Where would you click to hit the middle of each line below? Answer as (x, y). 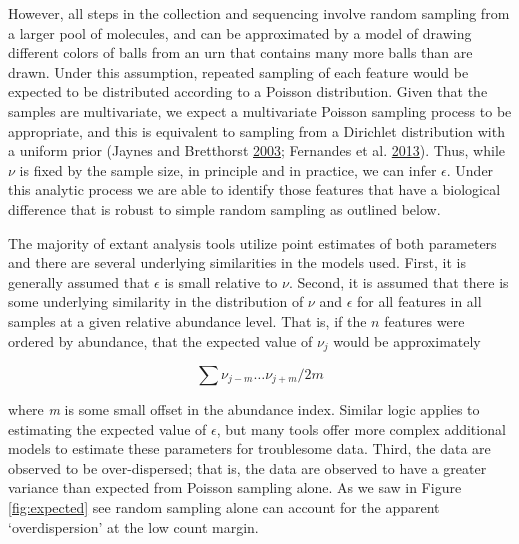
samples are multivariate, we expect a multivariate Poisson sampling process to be (260, 110)
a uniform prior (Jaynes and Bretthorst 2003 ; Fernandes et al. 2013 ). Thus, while (257, 150)
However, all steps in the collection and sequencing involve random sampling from (259, 13)
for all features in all (419, 301)
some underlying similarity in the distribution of (156, 301)
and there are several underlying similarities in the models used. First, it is (237, 262)
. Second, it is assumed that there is (398, 281)
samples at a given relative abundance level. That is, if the (187, 320)
